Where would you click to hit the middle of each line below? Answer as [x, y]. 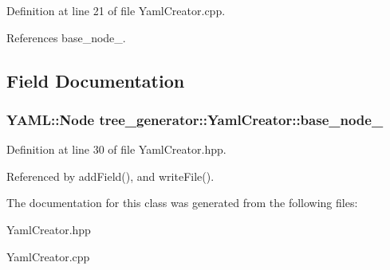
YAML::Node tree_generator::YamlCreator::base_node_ [195, 119]
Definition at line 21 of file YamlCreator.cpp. [116, 10]
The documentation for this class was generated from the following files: [182, 203]
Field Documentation [96, 80]
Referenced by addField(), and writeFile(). [110, 176]
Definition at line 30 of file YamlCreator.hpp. [116, 149]
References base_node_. [66, 37]
